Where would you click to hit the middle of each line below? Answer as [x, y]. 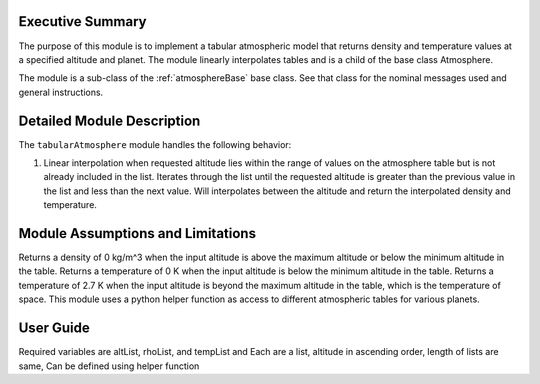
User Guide [54, 328]
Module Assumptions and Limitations [137, 233]
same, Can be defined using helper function [109, 366]
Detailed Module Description [109, 120]
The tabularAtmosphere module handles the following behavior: [155, 144]
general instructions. [61, 92]
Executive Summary [82, 21]
